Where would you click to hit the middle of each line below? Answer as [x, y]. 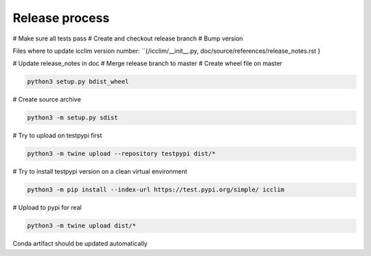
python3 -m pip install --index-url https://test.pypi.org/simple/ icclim [156, 190]
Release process [61, 18]
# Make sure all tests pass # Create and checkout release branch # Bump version [128, 38]
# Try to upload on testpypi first [57, 136]
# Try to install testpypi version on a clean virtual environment [100, 172]
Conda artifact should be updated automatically [80, 244]
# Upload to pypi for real [47, 208]
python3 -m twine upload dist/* [82, 226]
